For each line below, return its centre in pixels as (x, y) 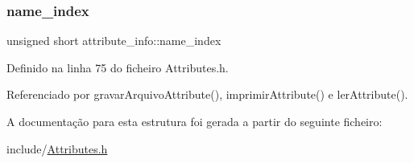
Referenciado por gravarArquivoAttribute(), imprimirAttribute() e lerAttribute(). (207, 94)
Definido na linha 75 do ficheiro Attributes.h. (118, 67)
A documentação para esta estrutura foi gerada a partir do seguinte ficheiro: (195, 121)
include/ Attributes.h (57, 148)
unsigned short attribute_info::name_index (114, 41)
